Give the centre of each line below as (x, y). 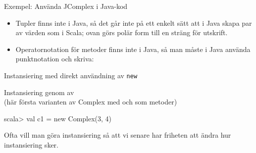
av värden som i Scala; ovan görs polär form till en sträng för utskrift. (122, 32)
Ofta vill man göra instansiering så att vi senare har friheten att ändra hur (118, 135)
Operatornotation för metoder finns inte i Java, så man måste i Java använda (133, 49)
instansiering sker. (31, 145)
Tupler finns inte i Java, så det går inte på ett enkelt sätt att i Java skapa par (134, 23)
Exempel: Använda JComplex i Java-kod (66, 6)
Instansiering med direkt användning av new (71, 75)
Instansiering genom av (39, 92)
